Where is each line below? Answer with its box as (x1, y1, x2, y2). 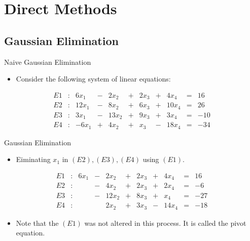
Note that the (16, 217, 59, 228)
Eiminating (16, 154, 51, 165)
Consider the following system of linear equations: (16, 73, 171, 84)
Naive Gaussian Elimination (4, 56, 91, 67)
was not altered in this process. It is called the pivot (84, 217, 246, 228)
